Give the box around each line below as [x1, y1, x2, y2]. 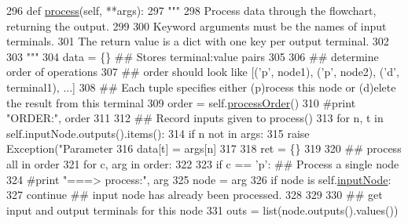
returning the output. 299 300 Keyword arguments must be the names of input [6, 17, 387, 34]
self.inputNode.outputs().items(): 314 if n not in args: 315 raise [6, 125, 310, 141]
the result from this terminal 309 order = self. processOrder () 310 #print [6, 94, 356, 110]
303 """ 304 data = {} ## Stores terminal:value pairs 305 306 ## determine [6, 48, 379, 64]
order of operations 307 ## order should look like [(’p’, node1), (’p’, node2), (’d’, [6, 63, 399, 80]
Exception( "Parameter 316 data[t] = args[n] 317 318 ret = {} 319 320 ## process [6, 140, 402, 157]
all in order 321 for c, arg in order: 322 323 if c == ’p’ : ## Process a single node [6, 155, 399, 172]
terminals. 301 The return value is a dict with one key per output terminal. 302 [6, 33, 389, 49]
